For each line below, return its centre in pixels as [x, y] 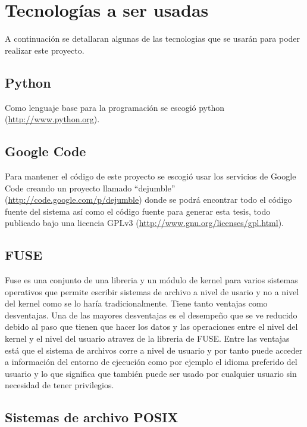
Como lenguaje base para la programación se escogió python [115, 107]
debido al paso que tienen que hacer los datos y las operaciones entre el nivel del [151, 327]
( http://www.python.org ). [52, 119]
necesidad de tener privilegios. [59, 385]
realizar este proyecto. [45, 50]
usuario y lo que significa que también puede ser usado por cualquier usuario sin [151, 373]
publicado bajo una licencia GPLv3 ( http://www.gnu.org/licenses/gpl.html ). [144, 223]
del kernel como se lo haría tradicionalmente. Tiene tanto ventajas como [136, 303]
